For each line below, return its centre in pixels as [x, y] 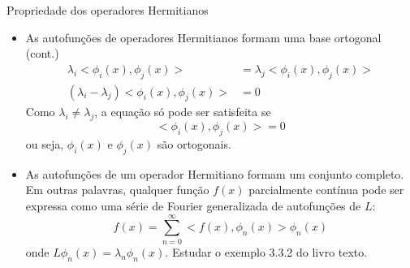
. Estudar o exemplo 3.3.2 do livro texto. [266, 251]
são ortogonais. [194, 144]
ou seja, [45, 144]
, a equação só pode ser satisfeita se [183, 112]
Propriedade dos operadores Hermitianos [108, 10]
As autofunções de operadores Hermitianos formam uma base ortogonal [203, 37]
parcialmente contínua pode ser [326, 190]
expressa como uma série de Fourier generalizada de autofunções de [193, 206]
